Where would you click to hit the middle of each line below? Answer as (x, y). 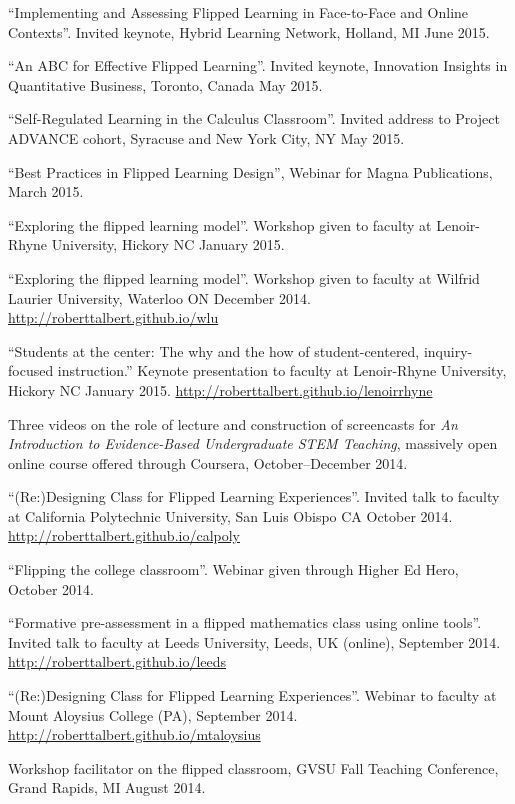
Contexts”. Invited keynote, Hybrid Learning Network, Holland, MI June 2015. (249, 31)
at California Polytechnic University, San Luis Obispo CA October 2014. (230, 515)
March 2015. (46, 191)
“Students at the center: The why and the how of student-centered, (214, 350)
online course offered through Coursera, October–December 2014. (208, 462)
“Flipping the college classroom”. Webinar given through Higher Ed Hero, (233, 569)
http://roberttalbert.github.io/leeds (117, 661)
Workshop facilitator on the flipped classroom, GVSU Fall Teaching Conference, (253, 767)
